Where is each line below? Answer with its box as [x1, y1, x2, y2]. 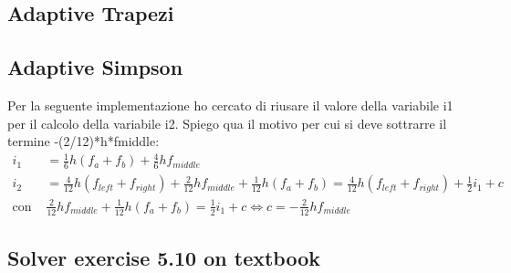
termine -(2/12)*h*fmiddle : [7, 131, 160, 151]
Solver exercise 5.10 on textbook [7, 243, 320, 271]
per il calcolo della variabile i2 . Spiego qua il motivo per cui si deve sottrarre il [7, 113, 447, 132]
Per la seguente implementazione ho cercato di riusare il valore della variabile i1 [7, 95, 454, 114]
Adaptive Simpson [7, 53, 183, 81]
